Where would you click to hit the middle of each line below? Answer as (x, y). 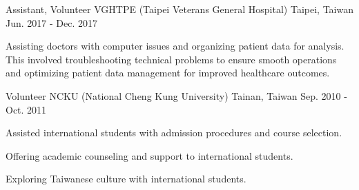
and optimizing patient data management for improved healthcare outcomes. (168, 73)
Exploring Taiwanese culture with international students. (126, 179)
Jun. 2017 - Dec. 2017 (51, 22)
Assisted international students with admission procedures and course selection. (174, 133)
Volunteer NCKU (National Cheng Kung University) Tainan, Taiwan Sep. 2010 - (176, 95)
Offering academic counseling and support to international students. (149, 155)
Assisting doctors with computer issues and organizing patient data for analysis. (175, 46)
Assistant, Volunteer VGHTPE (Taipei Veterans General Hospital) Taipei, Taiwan (179, 9)
